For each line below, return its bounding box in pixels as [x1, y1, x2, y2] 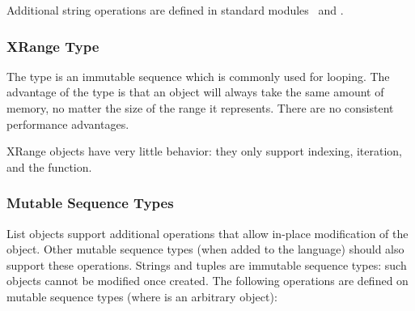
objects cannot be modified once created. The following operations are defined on [6, 272, 409, 289]
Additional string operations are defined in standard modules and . [6, 2, 344, 18]
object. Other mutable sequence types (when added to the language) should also [6, 241, 404, 258]
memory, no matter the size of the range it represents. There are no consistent [6, 100, 394, 116]
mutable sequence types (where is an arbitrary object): [6, 288, 277, 305]
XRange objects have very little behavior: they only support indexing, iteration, [6, 143, 403, 160]
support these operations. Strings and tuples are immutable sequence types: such [6, 256, 407, 273]
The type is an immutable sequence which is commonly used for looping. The [6, 67, 390, 84]
